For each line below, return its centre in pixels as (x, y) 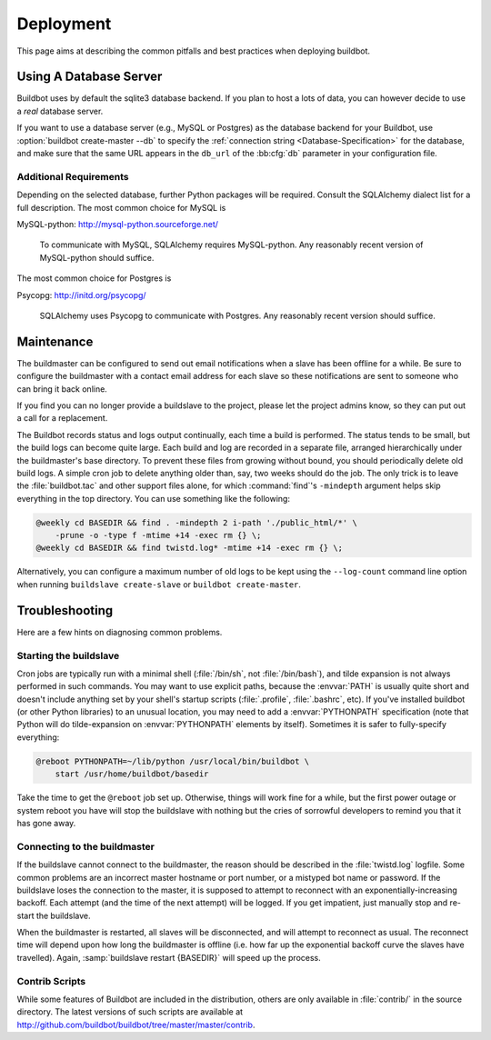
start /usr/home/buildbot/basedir (132, 774)
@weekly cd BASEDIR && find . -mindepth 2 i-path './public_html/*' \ (197, 522)
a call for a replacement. (62, 418)
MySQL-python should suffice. (97, 257)
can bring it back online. (62, 389)
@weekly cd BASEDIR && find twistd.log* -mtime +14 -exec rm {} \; (190, 548)
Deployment (64, 24)
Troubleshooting (65, 610)
